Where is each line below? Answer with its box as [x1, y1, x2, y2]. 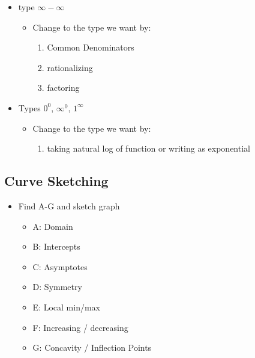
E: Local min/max [32, 300, 100, 313]
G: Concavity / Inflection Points [32, 341, 152, 354]
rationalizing [47, 61, 93, 73]
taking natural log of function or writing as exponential [47, 142, 250, 155]
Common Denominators [47, 41, 134, 54]
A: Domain [32, 220, 73, 232]
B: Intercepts [32, 240, 80, 253]
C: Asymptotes [32, 260, 88, 273]
